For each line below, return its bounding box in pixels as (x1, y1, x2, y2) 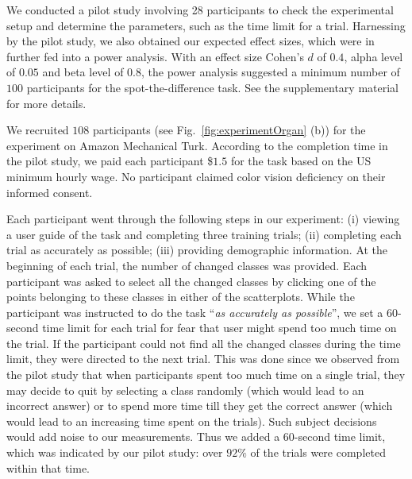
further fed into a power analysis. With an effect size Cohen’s (6, 48, 304, 64)
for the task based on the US (230, 153, 372, 169)
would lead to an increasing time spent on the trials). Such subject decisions (6, 412, 377, 429)
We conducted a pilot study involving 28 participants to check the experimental (6, 2, 394, 17)
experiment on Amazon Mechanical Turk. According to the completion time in (6, 137, 388, 153)
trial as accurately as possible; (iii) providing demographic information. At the (6, 241, 388, 258)
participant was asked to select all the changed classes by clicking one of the (6, 272, 376, 289)
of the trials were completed (250, 444, 386, 461)
